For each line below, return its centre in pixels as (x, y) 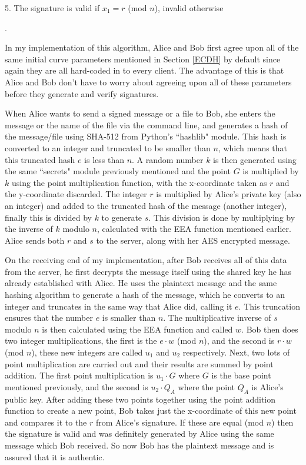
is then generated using (255, 159)
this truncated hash (40, 159)
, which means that (253, 147)
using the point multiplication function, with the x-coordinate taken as (139, 182)
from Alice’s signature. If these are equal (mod (179, 422)
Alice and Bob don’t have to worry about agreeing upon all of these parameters (148, 82)
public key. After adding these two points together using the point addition (140, 399)
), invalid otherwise (189, 8)
